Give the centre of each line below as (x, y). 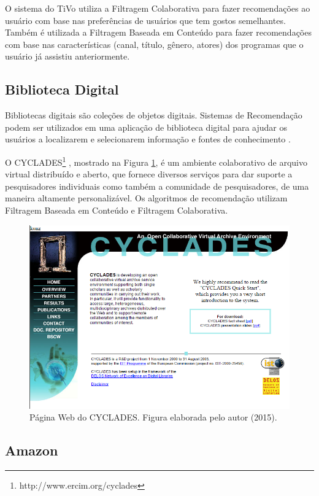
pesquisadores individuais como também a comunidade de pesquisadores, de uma (157, 186)
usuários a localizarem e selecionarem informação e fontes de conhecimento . (148, 139)
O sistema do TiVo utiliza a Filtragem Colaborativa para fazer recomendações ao (158, 8)
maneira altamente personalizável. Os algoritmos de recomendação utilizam (146, 198)
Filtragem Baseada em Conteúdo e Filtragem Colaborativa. (117, 210)
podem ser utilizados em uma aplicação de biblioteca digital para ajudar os (146, 127)
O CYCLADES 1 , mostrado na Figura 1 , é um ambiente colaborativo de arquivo (156, 161)
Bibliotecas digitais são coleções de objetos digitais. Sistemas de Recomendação (154, 115)
